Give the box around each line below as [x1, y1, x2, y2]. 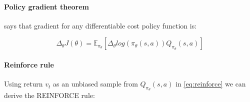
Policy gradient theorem [4, 1, 89, 11]
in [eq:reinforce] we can [175, 78, 246, 89]
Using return [4, 78, 43, 89]
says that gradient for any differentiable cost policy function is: [4, 20, 197, 30]
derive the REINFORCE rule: [4, 90, 95, 100]
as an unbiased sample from [53, 78, 138, 89]
